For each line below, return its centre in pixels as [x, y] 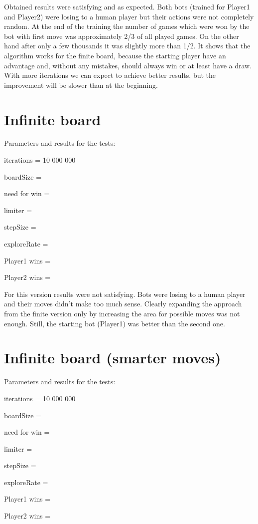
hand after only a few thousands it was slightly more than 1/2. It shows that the [127, 46]
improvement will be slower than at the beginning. [81, 85]
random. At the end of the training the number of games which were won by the [127, 26]
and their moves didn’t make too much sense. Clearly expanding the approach [123, 304]
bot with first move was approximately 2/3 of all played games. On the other [122, 36]
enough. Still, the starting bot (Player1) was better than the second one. [115, 323]
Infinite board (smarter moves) [113, 358]
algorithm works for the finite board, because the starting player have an [115, 55]
